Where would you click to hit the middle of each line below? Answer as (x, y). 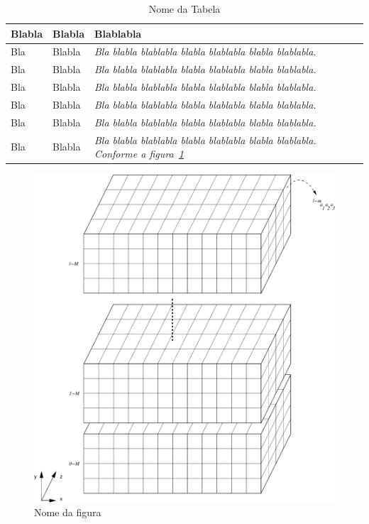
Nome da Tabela (184, 9)
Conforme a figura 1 (139, 154)
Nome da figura (68, 512)
